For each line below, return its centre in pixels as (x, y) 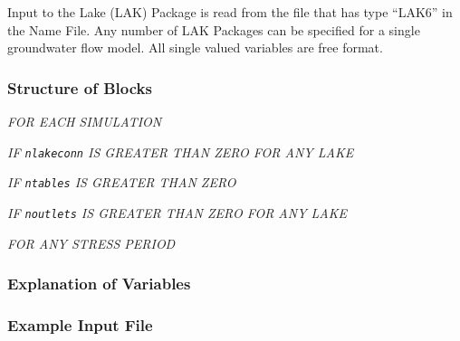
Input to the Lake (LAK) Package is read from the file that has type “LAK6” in (230, 12)
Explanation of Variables (99, 284)
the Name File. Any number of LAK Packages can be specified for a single (214, 29)
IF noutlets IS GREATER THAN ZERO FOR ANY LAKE (177, 212)
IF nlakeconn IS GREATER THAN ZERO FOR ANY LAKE (181, 152)
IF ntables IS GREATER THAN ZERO (122, 182)
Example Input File (80, 324)
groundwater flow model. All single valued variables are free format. (195, 47)
